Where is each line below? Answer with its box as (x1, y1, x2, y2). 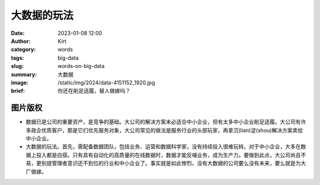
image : (11, 79, 29, 86)
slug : (11, 63, 24, 70)
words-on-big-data (57, 63, 105, 70)
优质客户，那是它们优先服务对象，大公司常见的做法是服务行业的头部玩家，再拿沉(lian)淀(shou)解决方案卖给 (41, 126, 303, 134)
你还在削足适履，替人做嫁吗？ (57, 87, 130, 95)
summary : (11, 71, 37, 78)
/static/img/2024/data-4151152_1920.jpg (57, 79, 155, 86)
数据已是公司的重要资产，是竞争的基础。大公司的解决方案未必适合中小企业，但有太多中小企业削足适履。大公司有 (25, 118, 301, 125)
